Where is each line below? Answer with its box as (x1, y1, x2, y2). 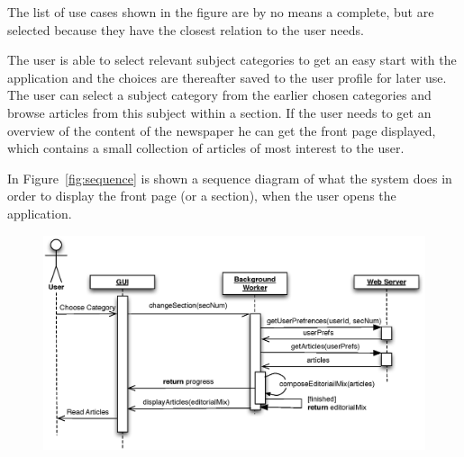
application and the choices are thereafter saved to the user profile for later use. (7, 67, 447, 86)
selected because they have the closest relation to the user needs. (7, 20, 364, 39)
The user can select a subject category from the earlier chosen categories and (7, 85, 432, 104)
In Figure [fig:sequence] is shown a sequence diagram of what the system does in (7, 168, 452, 187)
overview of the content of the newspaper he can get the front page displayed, (7, 121, 436, 139)
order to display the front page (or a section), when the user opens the (7, 186, 396, 205)
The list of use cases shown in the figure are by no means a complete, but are (7, 3, 434, 21)
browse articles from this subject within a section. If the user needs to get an (7, 103, 432, 121)
